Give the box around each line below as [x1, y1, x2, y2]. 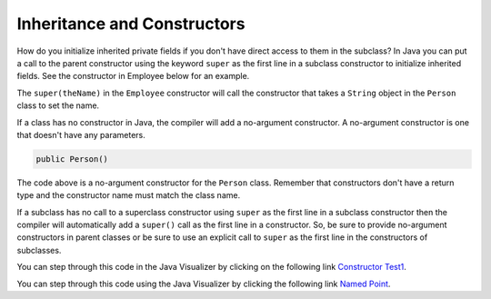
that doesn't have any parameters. [16, 129, 145, 140]
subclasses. [16, 244, 62, 255]
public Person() [35, 154, 109, 164]
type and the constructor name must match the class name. [16, 190, 241, 201]
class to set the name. [16, 100, 100, 111]
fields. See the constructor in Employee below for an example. [16, 71, 250, 82]
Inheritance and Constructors [16, 14, 245, 34]
